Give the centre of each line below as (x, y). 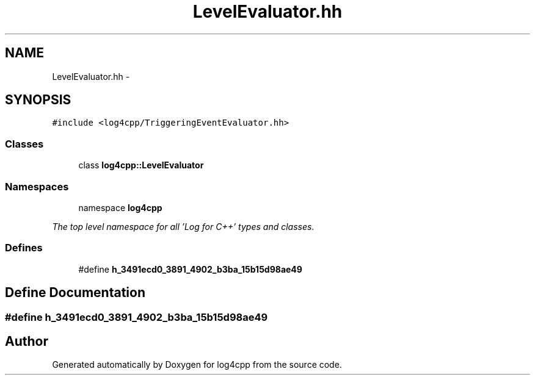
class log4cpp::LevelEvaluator (141, 165)
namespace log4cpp (120, 207)
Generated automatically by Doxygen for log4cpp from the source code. (197, 365)
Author (27, 341)
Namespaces (37, 186)
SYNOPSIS (38, 100)
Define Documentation (75, 293)
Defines (24, 248)
